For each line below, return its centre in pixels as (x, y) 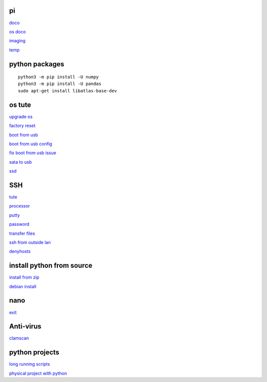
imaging (17, 41)
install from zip (24, 277)
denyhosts (20, 252)
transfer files (22, 233)
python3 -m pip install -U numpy (58, 77)
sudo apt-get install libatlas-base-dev (67, 91)
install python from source (51, 266)
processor (20, 206)
